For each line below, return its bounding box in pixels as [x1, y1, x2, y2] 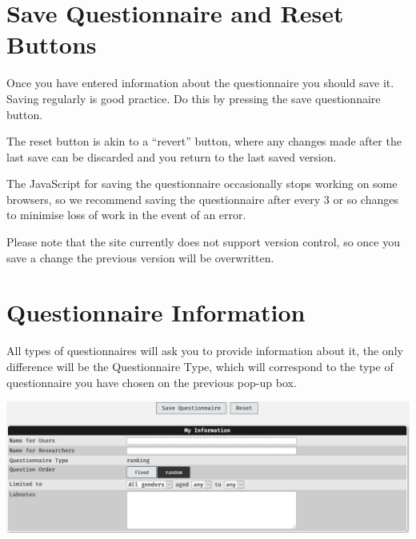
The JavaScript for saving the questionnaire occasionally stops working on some [6, 175, 398, 192]
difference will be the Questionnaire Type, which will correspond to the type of [6, 357, 394, 374]
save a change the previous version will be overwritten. [6, 249, 274, 266]
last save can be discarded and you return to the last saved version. [6, 148, 337, 165]
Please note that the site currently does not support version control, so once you [6, 234, 401, 250]
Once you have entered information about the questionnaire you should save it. [6, 74, 394, 91]
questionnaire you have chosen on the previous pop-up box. [6, 373, 297, 390]
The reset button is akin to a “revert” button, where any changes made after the [6, 133, 402, 150]
